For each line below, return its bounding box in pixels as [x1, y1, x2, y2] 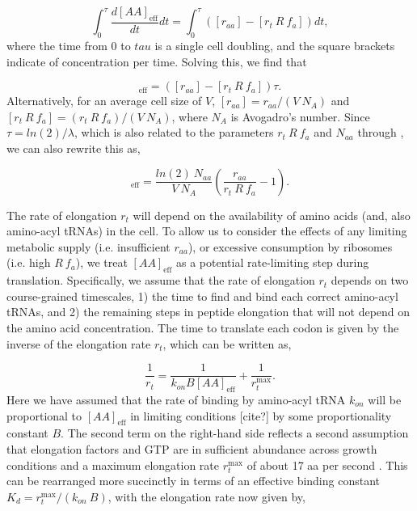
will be [368, 391, 402, 408]
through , [357, 124, 404, 141]
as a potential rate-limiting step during [176, 254, 369, 271]
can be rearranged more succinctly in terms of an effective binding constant [6, 472, 381, 489]
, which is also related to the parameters [74, 124, 274, 141]
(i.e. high [6, 254, 51, 271]
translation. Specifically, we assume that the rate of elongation [6, 272, 315, 289]
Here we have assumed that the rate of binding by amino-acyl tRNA [6, 391, 346, 408]
